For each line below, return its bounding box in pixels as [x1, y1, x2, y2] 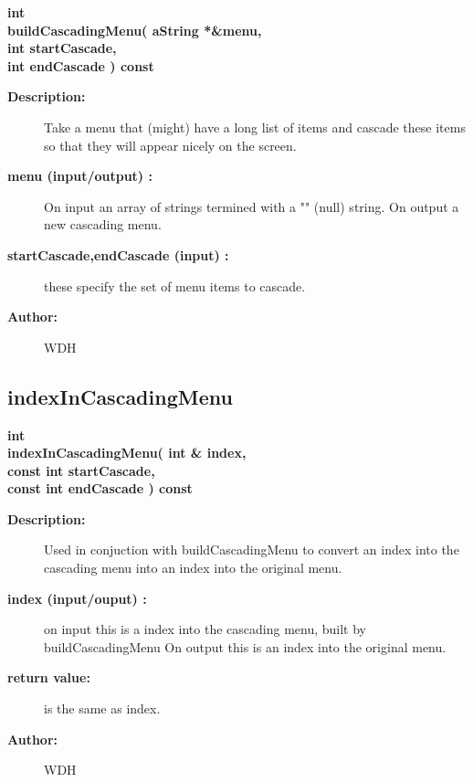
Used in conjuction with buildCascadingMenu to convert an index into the [44, 540, 459, 559]
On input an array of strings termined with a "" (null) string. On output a [44, 196, 459, 216]
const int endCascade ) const [7, 479, 193, 498]
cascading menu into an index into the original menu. [44, 558, 342, 577]
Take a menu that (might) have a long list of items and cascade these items [44, 117, 466, 136]
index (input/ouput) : [7, 588, 147, 608]
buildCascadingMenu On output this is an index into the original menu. [44, 637, 447, 656]
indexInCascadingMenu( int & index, [7, 443, 247, 462]
